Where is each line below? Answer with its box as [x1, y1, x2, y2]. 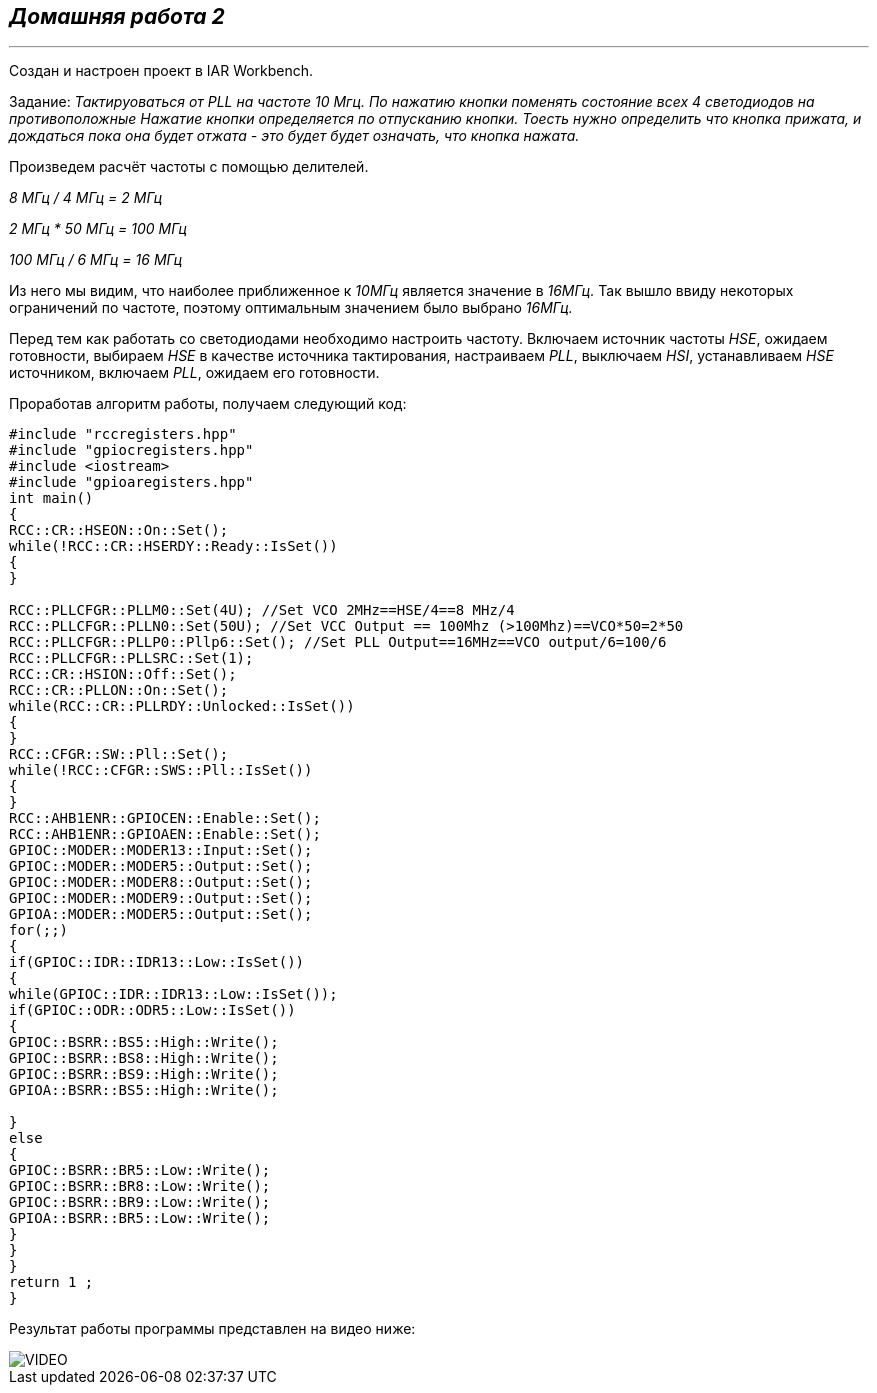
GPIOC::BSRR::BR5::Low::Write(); [9, 1162, 271, 1179]
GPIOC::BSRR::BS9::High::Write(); [9, 1066, 279, 1083]
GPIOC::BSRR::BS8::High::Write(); [9, 1050, 279, 1067]
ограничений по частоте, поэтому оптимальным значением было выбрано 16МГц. [9, 299, 573, 317]
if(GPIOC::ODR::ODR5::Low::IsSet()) [9, 1002, 296, 1019]
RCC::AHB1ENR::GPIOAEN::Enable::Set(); [9, 826, 321, 843]
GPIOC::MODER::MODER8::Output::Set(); [9, 874, 313, 891]
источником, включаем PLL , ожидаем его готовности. [9, 364, 380, 382]
